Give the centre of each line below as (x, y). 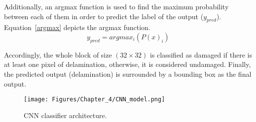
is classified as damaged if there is (201, 54)
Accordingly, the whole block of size (58, 54)
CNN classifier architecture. (65, 115)
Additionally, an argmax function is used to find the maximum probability (116, 6)
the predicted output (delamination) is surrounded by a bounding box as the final (128, 74)
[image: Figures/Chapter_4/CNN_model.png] (94, 100)
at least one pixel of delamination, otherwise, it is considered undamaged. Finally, (128, 64)
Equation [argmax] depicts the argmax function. (77, 27)
